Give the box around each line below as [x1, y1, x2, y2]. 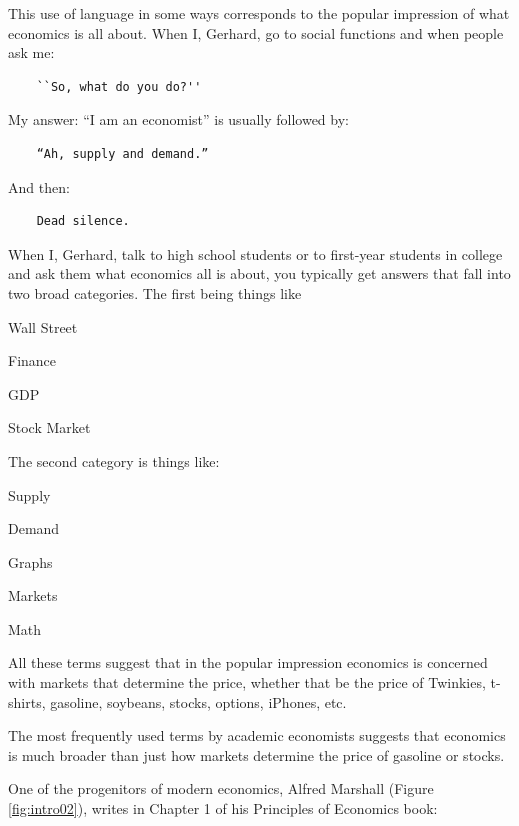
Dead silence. [36, 214, 130, 229]
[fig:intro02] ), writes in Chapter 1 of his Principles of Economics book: [8, 798, 438, 819]
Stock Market [8, 417, 91, 438]
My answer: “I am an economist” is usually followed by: [8, 109, 349, 130]
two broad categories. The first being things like [8, 282, 302, 303]
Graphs [8, 551, 53, 572]
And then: [8, 176, 70, 197]
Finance [8, 350, 57, 371]
